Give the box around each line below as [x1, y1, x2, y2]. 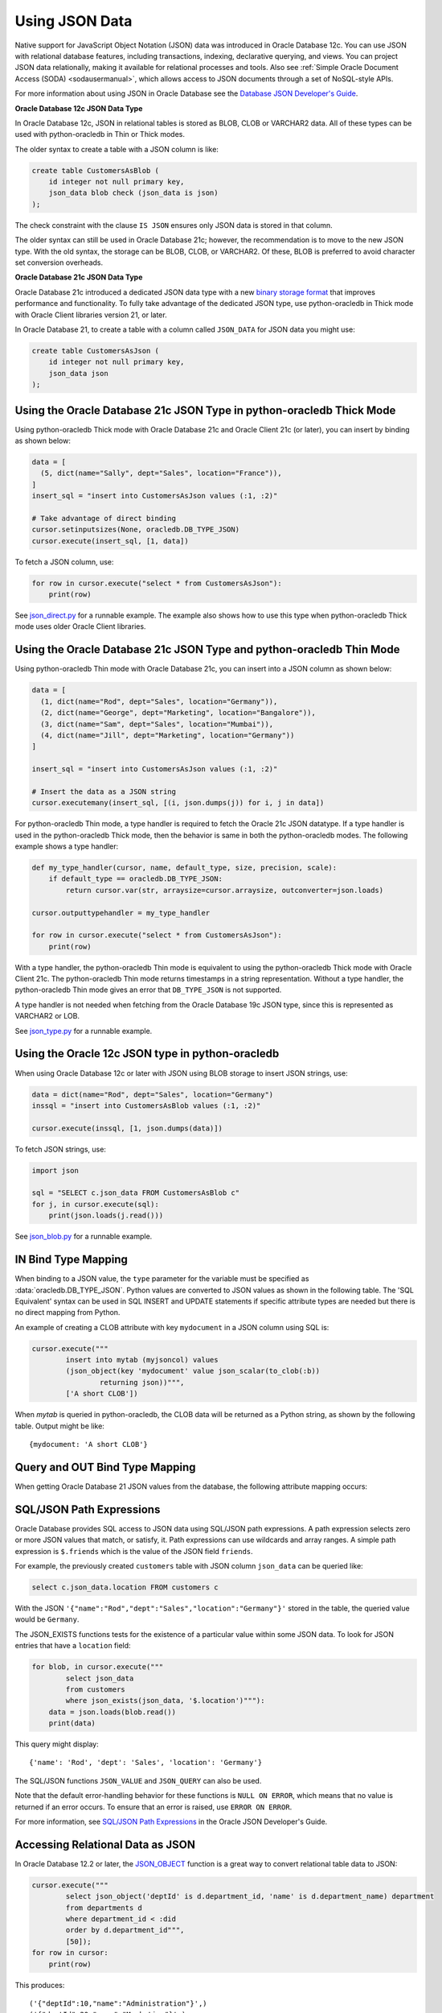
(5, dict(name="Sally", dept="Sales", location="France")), [40, 469, 282, 478]
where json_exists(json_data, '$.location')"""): [65, 1696, 265, 1705]
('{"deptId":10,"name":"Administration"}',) [29, 1999, 208, 2008]
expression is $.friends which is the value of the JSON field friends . [14, 1546, 253, 1556]
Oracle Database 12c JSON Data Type [14, 103, 143, 113]
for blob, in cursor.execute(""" [31, 1663, 164, 1672]
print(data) [48, 1719, 96, 1728]
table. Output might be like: [14, 1421, 104, 1431]
